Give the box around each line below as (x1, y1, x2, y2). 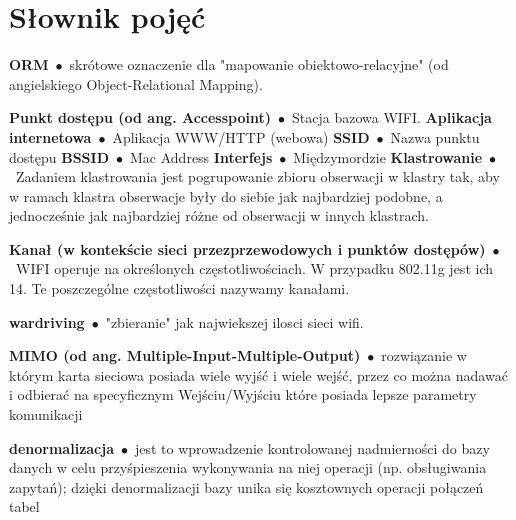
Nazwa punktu (390, 126, 480, 147)
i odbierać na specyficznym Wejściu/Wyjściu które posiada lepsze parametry (9, 384, 477, 405)
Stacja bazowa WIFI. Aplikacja (292, 107, 492, 128)
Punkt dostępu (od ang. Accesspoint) (9, 107, 272, 128)
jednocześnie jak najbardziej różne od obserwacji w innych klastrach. (9, 205, 430, 226)
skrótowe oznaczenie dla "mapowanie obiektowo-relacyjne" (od (69, 54, 449, 75)
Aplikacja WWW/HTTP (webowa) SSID (112, 126, 370, 147)
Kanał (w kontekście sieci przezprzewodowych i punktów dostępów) (9, 238, 486, 259)
